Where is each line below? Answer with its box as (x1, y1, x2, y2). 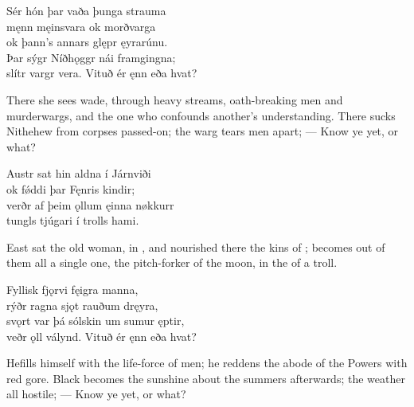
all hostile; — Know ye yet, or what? (6, 385, 186, 402)
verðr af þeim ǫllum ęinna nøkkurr (6, 196, 174, 213)
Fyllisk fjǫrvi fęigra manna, (6, 280, 139, 297)
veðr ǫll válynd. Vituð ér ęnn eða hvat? (6, 327, 197, 344)
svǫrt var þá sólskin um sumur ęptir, (6, 312, 185, 329)
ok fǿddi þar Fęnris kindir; (6, 180, 135, 197)
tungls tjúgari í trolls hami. (6, 212, 139, 229)
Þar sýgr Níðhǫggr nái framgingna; (6, 49, 176, 65)
